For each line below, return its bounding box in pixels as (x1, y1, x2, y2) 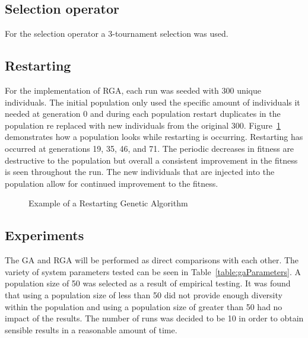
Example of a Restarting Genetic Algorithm (28, 197, 188, 209)
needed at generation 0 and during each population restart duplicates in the (5, 107, 281, 120)
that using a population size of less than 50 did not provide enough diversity (5, 288, 282, 301)
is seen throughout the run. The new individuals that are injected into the (5, 165, 275, 178)
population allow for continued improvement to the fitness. (5, 177, 218, 189)
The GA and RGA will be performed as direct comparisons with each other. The (5, 254, 299, 266)
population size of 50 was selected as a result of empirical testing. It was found (5, 277, 291, 289)
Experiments (5, 226, 84, 244)
